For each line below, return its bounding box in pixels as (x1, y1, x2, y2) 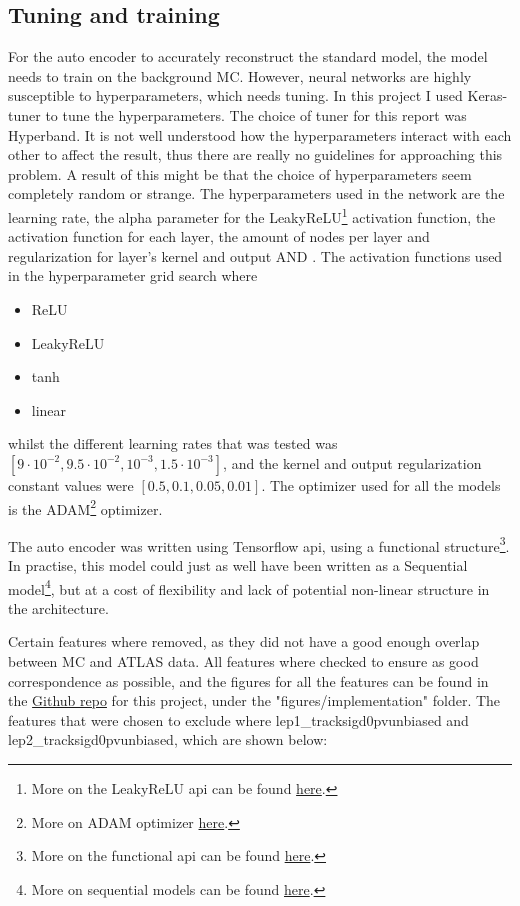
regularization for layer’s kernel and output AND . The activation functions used (8, 245, 503, 266)
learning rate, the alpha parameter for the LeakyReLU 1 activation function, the (8, 203, 496, 227)
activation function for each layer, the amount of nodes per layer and (8, 226, 430, 247)
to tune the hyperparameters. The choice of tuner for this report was (45, 104, 467, 125)
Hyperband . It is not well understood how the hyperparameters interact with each (8, 124, 512, 145)
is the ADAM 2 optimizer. (8, 495, 163, 519)
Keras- (467, 85, 508, 106)
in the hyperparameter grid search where (8, 265, 258, 286)
